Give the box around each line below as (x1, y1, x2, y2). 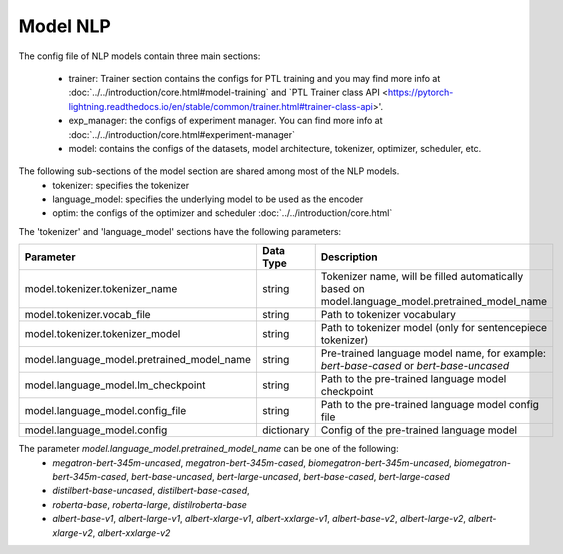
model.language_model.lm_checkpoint (24, 378, 206, 392)
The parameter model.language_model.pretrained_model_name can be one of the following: (18, 443, 399, 455)
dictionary (261, 423, 310, 437)
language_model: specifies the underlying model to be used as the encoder (52, 193, 364, 205)
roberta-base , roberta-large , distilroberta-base (52, 498, 247, 510)
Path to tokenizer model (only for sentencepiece (320, 321, 548, 335)
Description (320, 250, 378, 264)
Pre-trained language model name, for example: (320, 346, 547, 360)
